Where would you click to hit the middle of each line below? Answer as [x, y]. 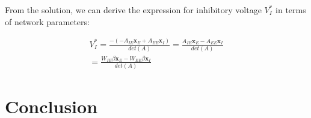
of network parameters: [47, 21]
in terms [291, 10]
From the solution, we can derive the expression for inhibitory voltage [133, 10]
